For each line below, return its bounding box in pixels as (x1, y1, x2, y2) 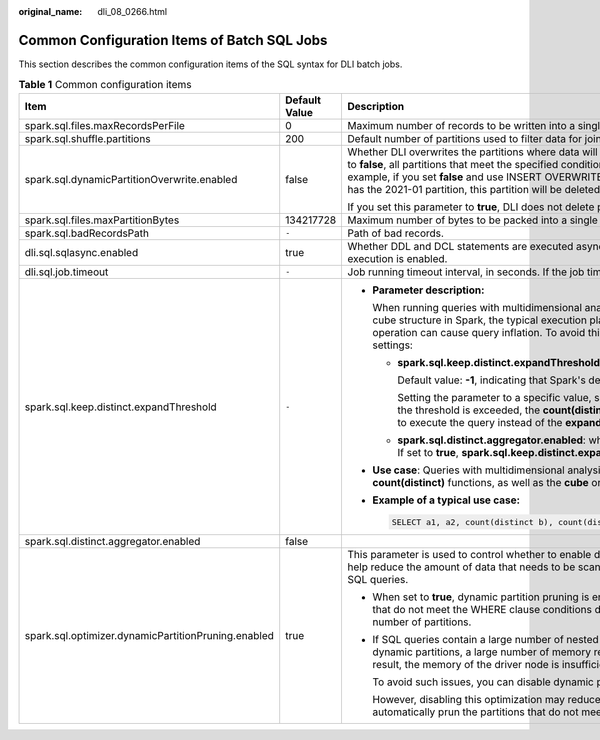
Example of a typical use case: (372, 493, 520, 507)
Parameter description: (372, 283, 485, 297)
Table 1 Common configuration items (18, 78, 192, 92)
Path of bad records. (347, 226, 445, 240)
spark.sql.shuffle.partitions (24, 131, 151, 145)
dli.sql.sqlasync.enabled (24, 245, 139, 259)
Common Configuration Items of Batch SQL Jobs (18, 31, 328, 49)
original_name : (18, 6, 83, 17)
